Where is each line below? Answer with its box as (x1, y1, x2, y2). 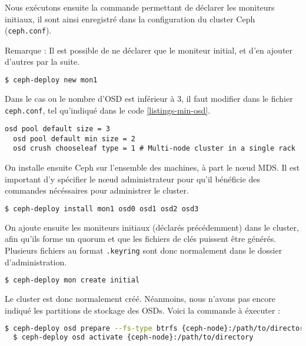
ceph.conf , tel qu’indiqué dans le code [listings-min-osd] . (5, 104, 211, 116)
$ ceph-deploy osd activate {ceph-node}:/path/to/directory (13, 333, 254, 342)
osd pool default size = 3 (5, 125, 110, 134)
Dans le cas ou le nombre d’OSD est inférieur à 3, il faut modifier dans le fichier (5, 92, 293, 104)
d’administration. (5, 255, 67, 268)
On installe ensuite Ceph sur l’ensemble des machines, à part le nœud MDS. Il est (5, 161, 300, 174)
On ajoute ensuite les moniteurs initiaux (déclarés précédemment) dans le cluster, (5, 221, 299, 233)
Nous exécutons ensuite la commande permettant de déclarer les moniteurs (5, 1, 275, 13)
